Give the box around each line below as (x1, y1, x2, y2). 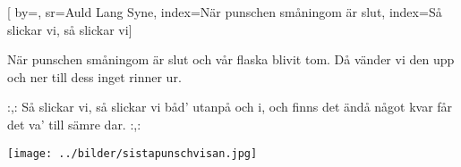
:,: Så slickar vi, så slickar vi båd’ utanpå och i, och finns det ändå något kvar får (7, 97, 453, 116)
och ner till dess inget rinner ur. (7, 67, 182, 86)
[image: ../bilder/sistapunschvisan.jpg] (7, 146, 258, 160)
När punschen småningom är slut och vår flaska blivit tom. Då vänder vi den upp (7, 50, 455, 69)
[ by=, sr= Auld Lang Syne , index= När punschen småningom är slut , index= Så (7, 3, 442, 21)
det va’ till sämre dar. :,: (7, 114, 141, 133)
